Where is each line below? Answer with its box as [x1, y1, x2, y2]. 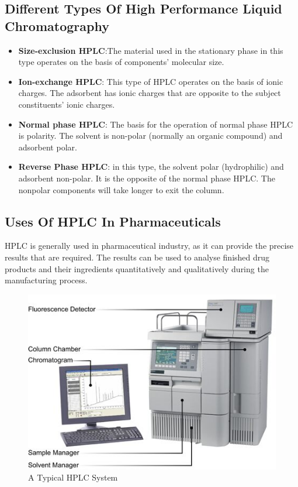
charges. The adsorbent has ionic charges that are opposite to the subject [18, 87, 281, 99]
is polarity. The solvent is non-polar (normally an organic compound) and [18, 129, 283, 142]
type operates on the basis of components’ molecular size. [18, 56, 224, 68]
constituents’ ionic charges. [18, 98, 115, 110]
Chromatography [5, 16, 109, 35]
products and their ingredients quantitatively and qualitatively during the [5, 262, 269, 275]
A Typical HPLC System [28, 471, 118, 483]
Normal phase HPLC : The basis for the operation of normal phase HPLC [18, 118, 293, 130]
